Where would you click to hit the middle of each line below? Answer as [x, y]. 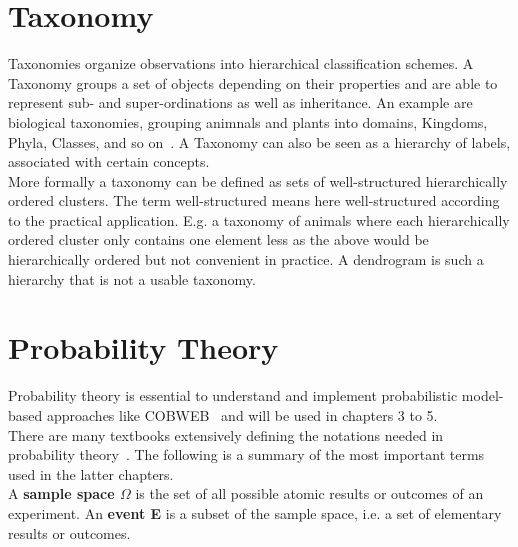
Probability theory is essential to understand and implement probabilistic [233, 395]
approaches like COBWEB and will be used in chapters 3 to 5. [242, 414]
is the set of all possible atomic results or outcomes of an [309, 493]
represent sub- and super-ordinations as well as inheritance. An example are [240, 102]
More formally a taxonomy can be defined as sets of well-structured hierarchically [258, 180]
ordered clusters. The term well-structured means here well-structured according [254, 200]
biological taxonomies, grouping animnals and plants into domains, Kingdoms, [248, 121]
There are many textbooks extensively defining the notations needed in [226, 434]
